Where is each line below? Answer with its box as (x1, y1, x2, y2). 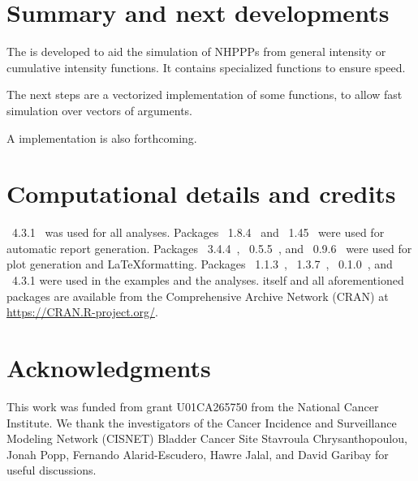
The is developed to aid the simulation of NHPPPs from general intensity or (6, 43, 386, 60)
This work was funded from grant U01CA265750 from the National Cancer (6, 397, 379, 414)
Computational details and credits (6, 177, 396, 210)
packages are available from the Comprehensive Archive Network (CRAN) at (6, 287, 389, 304)
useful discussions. (6, 462, 97, 479)
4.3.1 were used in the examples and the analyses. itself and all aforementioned (12, 272, 404, 288)
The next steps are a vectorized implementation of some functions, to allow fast (6, 86, 403, 103)
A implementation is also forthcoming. (6, 129, 197, 146)
